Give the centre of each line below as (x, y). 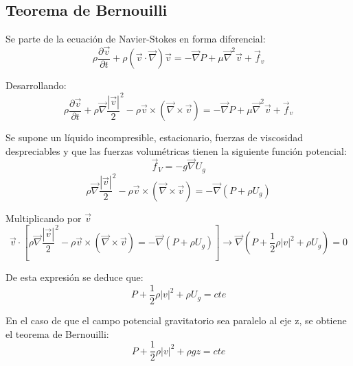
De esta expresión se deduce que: (75, 277)
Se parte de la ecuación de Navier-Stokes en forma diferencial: (136, 39)
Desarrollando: (36, 85)
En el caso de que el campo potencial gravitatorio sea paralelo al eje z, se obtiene (176, 320)
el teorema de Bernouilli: (57, 333)
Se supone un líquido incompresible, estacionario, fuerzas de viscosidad (155, 137)
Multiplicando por (44, 218)
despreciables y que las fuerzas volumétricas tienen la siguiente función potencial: (176, 150)
